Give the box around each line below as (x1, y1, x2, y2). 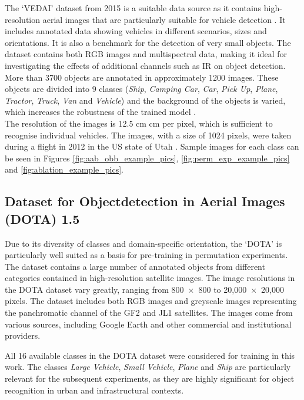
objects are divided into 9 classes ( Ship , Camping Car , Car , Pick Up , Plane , (5, 82, 278, 95)
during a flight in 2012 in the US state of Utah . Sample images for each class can (5, 140, 299, 153)
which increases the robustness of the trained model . (5, 105, 196, 118)
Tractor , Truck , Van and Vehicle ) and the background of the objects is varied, (5, 94, 286, 106)
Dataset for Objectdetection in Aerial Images (5, 192, 285, 210)
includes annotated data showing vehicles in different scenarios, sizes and (5, 25, 267, 37)
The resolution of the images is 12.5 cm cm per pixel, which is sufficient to (5, 117, 273, 129)
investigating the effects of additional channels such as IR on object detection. (5, 59, 286, 71)
